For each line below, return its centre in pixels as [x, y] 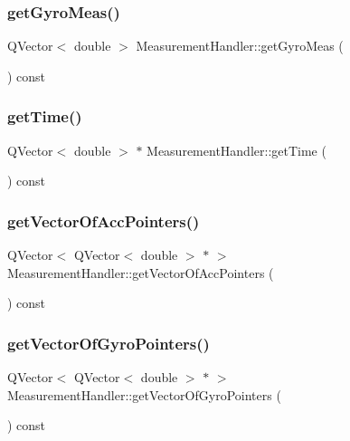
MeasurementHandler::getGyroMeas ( [240, 46]
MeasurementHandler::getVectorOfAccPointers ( [141, 272]
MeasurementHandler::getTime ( [236, 150]
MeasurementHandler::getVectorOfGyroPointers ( [144, 394]
